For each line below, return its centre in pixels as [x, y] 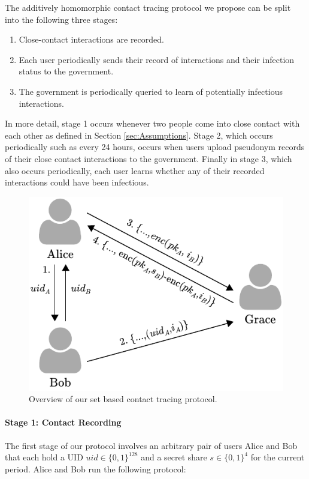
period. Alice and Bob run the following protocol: [96, 468]
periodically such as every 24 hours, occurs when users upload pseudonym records [155, 147]
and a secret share [174, 457]
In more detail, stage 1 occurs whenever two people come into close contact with [152, 123]
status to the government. [66, 71]
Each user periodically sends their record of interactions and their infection [157, 59]
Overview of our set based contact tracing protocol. [123, 399]
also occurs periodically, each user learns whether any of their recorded [135, 170]
